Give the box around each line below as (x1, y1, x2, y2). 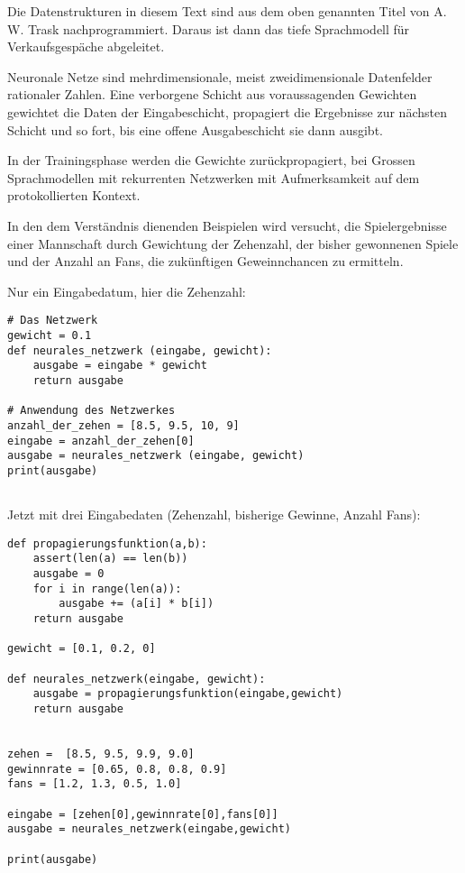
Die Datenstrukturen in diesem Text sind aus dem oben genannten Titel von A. (7, 2, 447, 20)
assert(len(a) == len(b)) (32, 552, 188, 565)
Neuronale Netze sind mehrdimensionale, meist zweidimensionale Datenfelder (7, 67, 433, 86)
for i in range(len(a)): (32, 582, 182, 595)
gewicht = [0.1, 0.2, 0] (7, 642, 156, 656)
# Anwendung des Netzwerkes (7, 404, 176, 418)
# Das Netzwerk (7, 314, 98, 327)
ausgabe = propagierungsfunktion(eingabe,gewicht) (32, 687, 343, 701)
